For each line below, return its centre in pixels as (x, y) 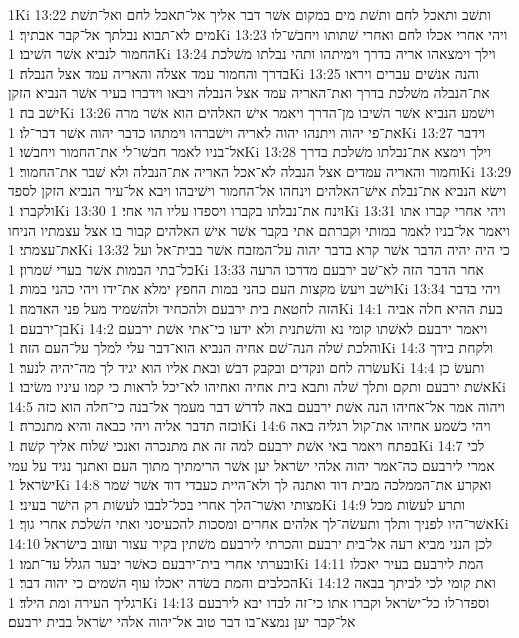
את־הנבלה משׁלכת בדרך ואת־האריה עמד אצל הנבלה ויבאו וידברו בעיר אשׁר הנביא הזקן (249, 92)
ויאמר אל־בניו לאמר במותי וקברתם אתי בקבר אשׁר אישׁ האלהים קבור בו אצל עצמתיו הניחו (259, 229)
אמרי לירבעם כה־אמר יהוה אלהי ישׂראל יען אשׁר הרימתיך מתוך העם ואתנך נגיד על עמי (251, 464)
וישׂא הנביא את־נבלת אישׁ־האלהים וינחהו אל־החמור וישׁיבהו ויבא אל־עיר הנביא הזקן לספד (257, 190)
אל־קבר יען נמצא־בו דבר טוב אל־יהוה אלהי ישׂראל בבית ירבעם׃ (182, 621)
